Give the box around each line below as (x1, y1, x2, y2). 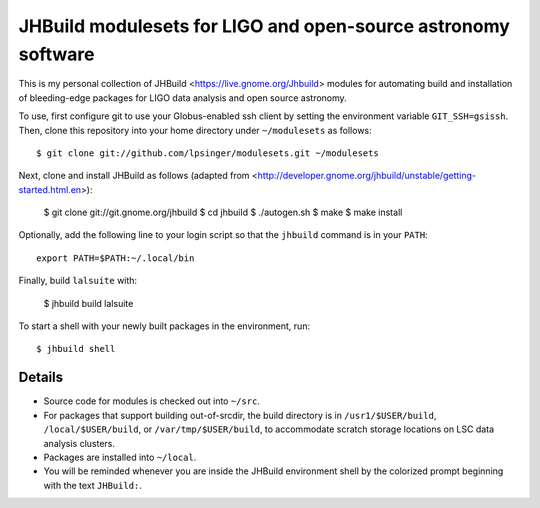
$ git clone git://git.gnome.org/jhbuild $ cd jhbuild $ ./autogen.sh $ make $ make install (43, 206, 403, 219)
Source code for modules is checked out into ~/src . (43, 395, 260, 407)
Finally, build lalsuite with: (18, 275, 138, 287)
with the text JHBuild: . (43, 479, 142, 491)
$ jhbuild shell (36, 343, 116, 355)
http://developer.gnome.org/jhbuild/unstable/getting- (257, 170, 477, 182)
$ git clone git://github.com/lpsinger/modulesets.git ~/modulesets (36, 147, 379, 159)
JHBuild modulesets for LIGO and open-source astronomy (18, 15, 510, 37)
